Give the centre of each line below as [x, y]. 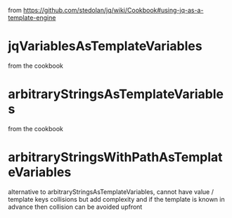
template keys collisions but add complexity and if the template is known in [116, 199]
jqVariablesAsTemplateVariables [105, 46]
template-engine [32, 18]
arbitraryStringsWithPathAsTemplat [116, 157]
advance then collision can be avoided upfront [75, 207]
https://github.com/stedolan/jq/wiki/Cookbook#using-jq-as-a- [113, 10]
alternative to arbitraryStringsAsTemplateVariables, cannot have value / [111, 192]
